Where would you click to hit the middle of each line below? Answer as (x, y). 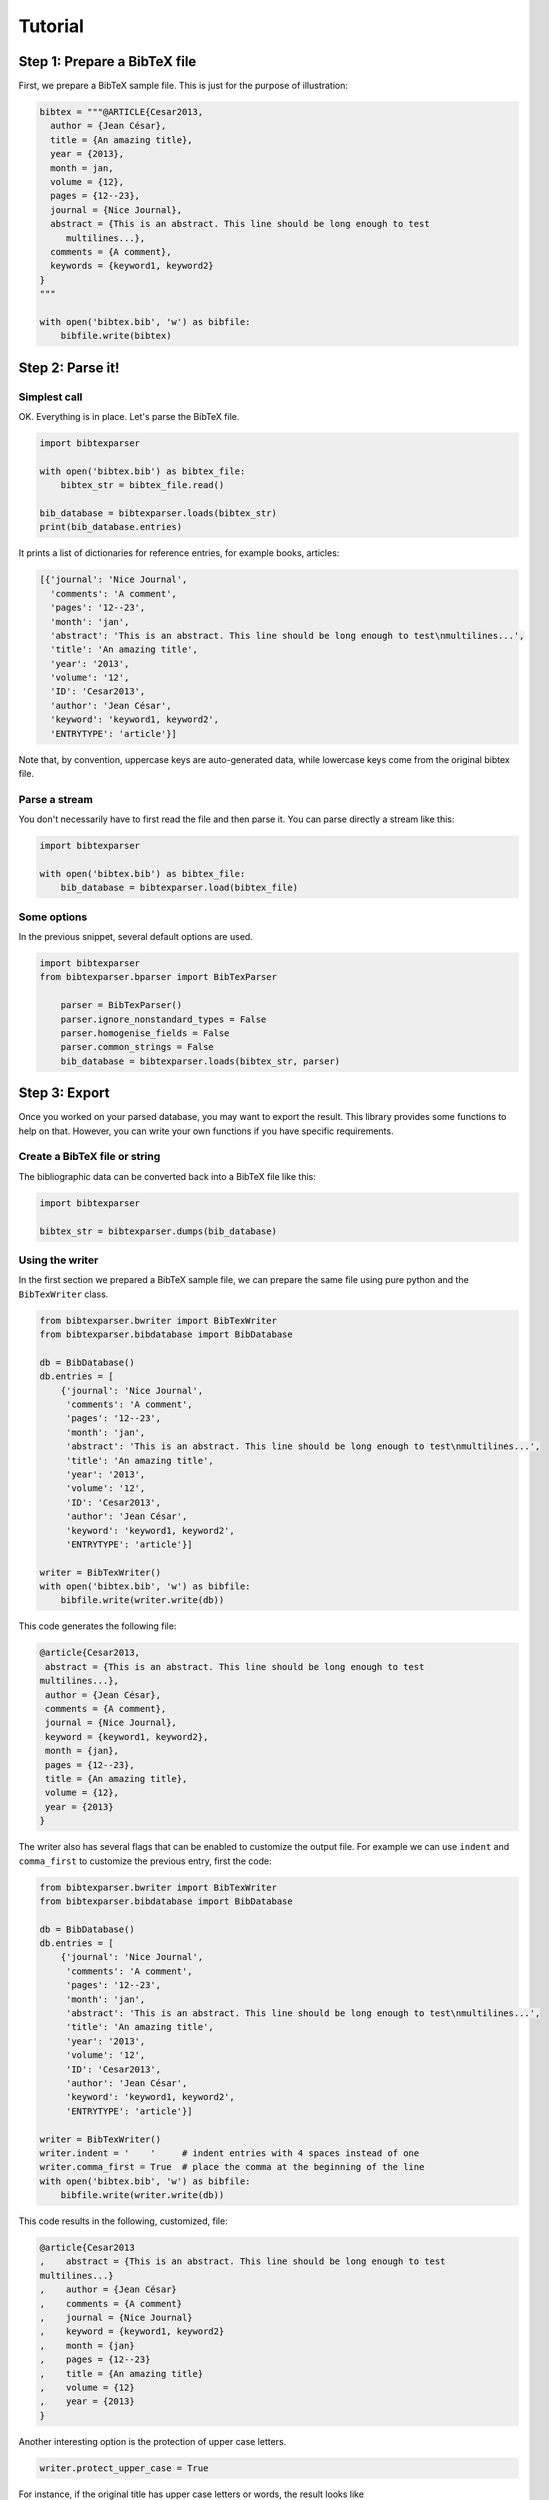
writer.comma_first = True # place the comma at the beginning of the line (232, 2167)
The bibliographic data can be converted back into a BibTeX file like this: (167, 1176)
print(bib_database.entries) (111, 527)
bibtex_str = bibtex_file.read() (142, 485)
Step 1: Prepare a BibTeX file (107, 61)
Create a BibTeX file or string (89, 1157)
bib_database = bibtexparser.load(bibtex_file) (179, 888)
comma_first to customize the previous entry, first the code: (145, 1861)
